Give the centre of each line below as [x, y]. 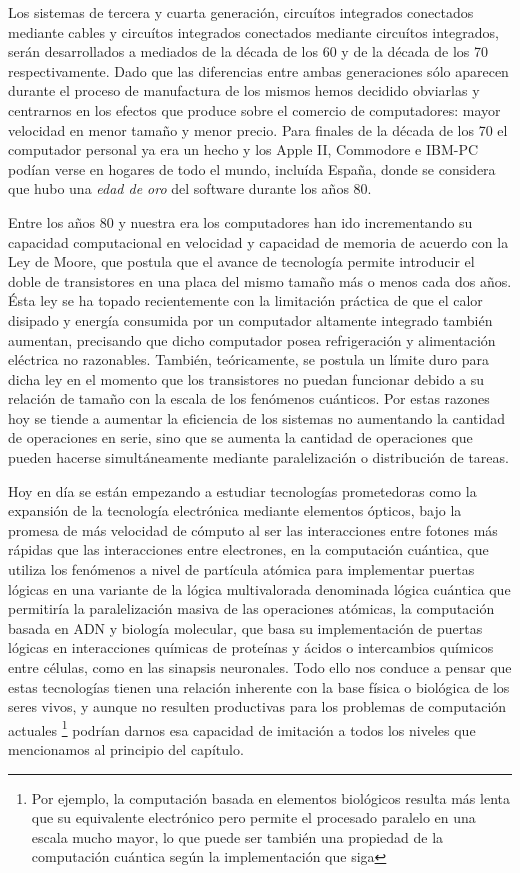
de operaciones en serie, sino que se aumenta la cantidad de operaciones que [240, 437]
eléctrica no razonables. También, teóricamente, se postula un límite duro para [249, 359]
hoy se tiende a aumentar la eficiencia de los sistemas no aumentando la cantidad [256, 417]
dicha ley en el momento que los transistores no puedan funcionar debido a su [246, 378]
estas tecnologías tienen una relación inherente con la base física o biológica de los [259, 686]
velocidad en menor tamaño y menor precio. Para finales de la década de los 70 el [258, 129]
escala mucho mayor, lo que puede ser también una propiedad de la [237, 836]
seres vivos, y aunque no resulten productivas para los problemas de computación [257, 706]
